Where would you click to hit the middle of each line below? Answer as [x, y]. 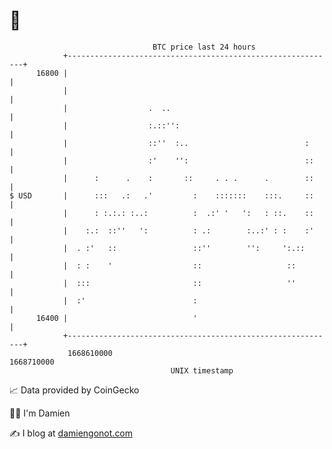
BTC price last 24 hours [204, 47]
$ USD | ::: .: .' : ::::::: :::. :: [161, 195]
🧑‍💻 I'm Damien [40, 413]
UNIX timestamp [202, 370]
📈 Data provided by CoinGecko [74, 390]
